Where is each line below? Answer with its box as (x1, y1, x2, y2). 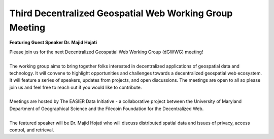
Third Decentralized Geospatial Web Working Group (9, 8, 233, 19)
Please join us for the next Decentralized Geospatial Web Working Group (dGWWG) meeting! (9, 49, 203, 55)
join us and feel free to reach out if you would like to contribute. (9, 84, 142, 90)
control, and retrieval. (9, 127, 54, 133)
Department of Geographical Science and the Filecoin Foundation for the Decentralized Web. (9, 106, 204, 112)
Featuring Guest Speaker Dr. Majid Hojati (9, 40, 97, 46)
